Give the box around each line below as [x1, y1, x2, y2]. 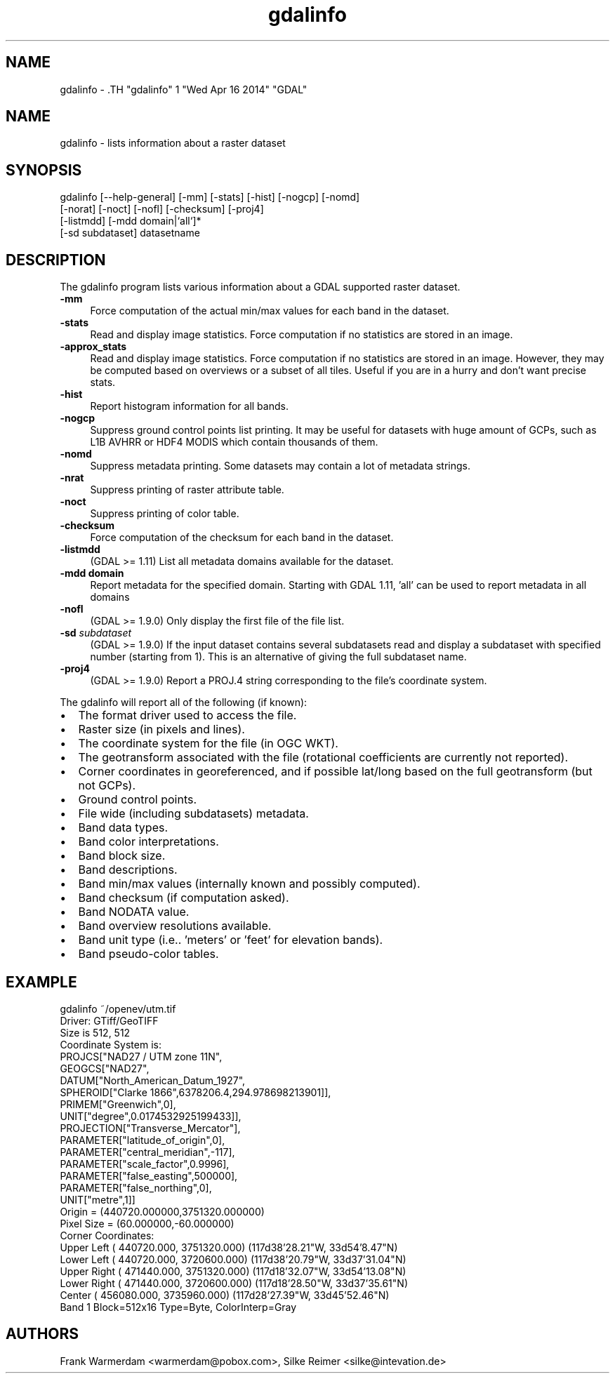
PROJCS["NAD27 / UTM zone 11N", [60, 1050, 223, 1062]
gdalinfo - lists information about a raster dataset [60, 137, 286, 149]
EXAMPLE [6, 973, 77, 991]
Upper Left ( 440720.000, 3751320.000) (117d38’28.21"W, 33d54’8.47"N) [60, 1241, 398, 1253]
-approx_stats [60, 340, 127, 353]
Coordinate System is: [60, 1038, 161, 1051]
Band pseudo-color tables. [78, 947, 219, 961]
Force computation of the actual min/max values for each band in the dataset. [90, 305, 449, 317]
